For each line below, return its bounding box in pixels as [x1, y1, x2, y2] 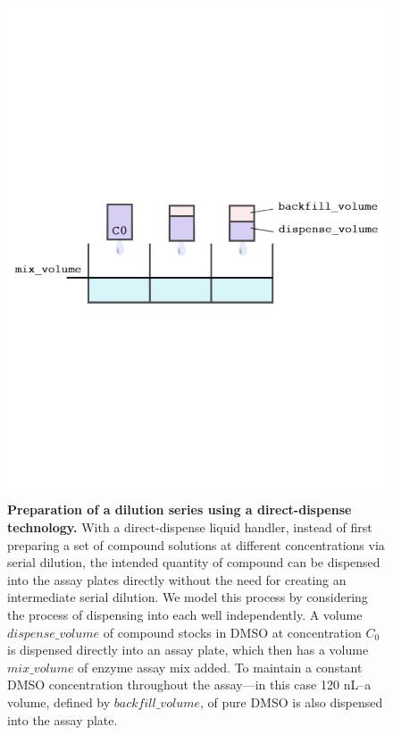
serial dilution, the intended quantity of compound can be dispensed [7, 553, 380, 572]
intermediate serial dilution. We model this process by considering [7, 588, 368, 606]
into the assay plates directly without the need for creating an [7, 570, 347, 589]
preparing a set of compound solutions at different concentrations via [7, 535, 385, 554]
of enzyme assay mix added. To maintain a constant [78, 657, 363, 676]
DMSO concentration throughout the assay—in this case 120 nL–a [7, 675, 372, 694]
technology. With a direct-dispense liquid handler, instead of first [7, 518, 372, 537]
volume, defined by [7, 693, 111, 712]
